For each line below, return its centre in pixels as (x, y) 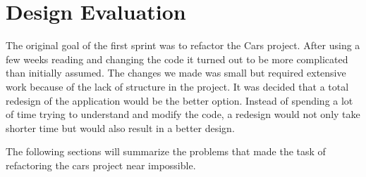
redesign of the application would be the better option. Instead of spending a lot (179, 100)
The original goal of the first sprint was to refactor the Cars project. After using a (183, 45)
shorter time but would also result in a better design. (120, 127)
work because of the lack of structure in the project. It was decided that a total (177, 86)
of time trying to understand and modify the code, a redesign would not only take (183, 114)
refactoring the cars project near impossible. (101, 165)
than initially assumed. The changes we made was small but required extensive (176, 73)
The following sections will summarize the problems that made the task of (166, 151)
